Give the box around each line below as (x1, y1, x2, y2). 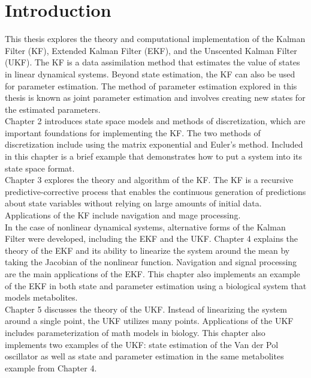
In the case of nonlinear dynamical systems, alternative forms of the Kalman (5, 220, 286, 233)
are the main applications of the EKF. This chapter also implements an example (5, 268, 300, 280)
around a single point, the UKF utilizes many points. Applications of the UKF (5, 314, 294, 327)
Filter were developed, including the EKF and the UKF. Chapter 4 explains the (5, 232, 298, 245)
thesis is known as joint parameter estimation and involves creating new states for (5, 91, 306, 104)
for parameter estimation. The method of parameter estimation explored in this (5, 79, 297, 92)
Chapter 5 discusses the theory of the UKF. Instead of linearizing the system (5, 302, 287, 315)
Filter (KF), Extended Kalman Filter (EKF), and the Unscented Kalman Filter (5, 44, 297, 56)
